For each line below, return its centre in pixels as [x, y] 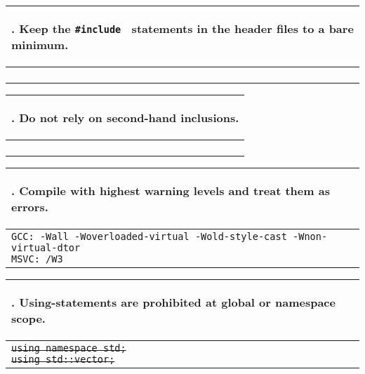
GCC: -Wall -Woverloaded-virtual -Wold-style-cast [149, 236]
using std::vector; [63, 359]
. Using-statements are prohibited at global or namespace [173, 302]
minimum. [40, 45]
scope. [28, 318]
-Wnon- [310, 236]
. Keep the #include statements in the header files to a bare [182, 28]
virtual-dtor [46, 248]
